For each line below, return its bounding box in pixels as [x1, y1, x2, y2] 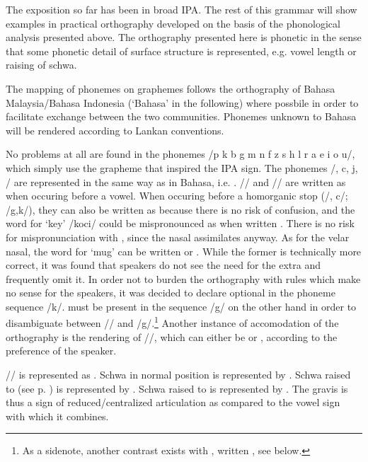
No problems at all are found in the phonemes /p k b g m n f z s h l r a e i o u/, [6, 146, 355, 161]
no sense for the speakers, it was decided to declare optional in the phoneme [6, 285, 335, 300]
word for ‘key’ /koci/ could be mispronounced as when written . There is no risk [6, 216, 355, 231]
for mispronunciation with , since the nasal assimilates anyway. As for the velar [6, 229, 350, 244]
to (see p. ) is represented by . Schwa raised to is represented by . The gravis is [6, 381, 348, 395]
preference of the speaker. [6, 343, 117, 358]
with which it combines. [6, 408, 109, 423]
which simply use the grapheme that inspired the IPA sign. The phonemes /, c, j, [6, 160, 358, 175]
